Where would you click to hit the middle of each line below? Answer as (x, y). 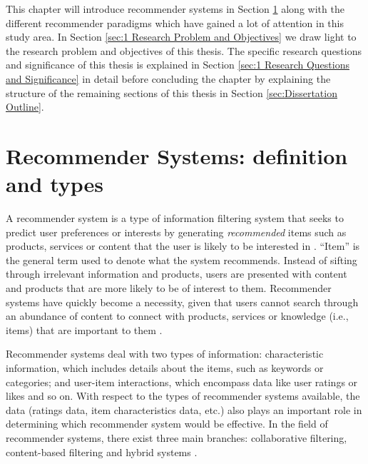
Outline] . (25, 107)
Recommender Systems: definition (177, 155)
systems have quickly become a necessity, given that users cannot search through (182, 302)
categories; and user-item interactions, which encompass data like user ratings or (182, 382)
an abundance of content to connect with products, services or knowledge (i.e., (177, 316)
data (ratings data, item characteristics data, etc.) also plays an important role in (184, 409)
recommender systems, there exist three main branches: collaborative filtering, (177, 437)
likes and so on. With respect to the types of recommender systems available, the (183, 396)
